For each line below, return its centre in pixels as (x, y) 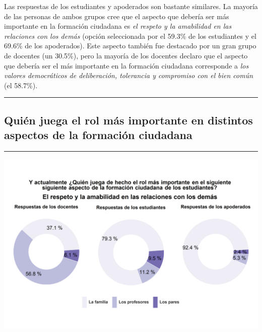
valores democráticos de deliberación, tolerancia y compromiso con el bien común (129, 75)
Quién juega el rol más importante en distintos (128, 120)
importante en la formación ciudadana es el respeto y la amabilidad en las (118, 26)
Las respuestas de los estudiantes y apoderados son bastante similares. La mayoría (131, 6)
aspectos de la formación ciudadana (98, 135)
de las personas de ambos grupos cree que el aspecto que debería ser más (117, 16)
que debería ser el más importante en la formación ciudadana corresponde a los (126, 65)
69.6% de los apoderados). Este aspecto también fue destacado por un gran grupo (130, 46)
